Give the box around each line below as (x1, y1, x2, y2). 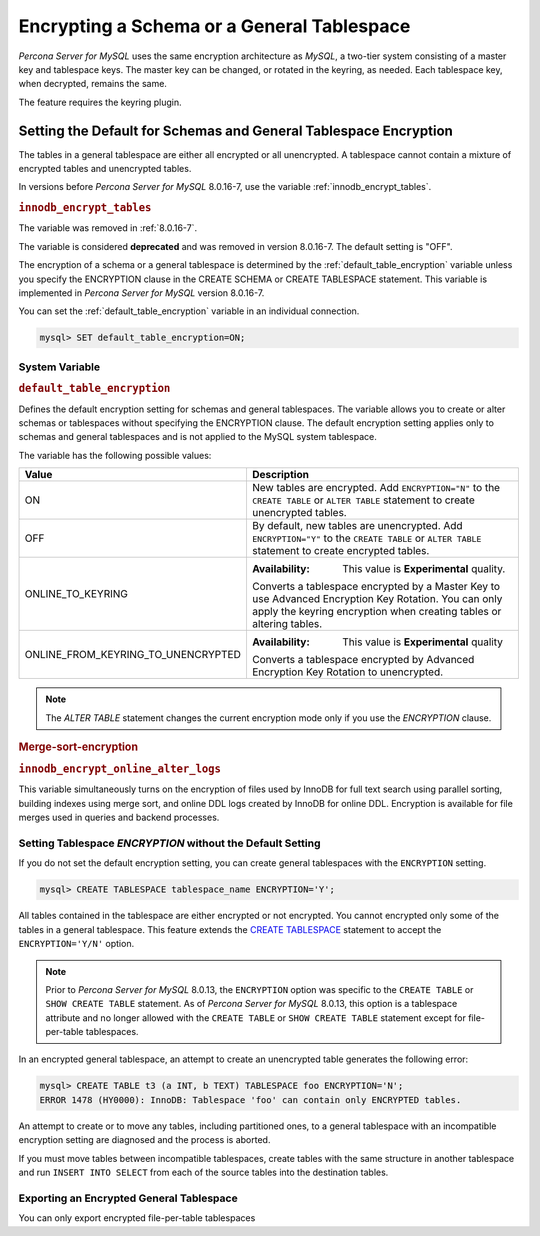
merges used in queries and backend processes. (18, 811, 220, 824)
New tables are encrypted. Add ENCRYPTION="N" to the (251, 481, 500, 495)
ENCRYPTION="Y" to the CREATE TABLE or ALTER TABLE (251, 531, 482, 545)
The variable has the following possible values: (18, 449, 212, 461)
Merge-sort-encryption (18, 740, 139, 754)
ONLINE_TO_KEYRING (24, 587, 129, 601)
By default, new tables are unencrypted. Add (251, 519, 464, 533)
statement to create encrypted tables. (251, 544, 430, 558)
